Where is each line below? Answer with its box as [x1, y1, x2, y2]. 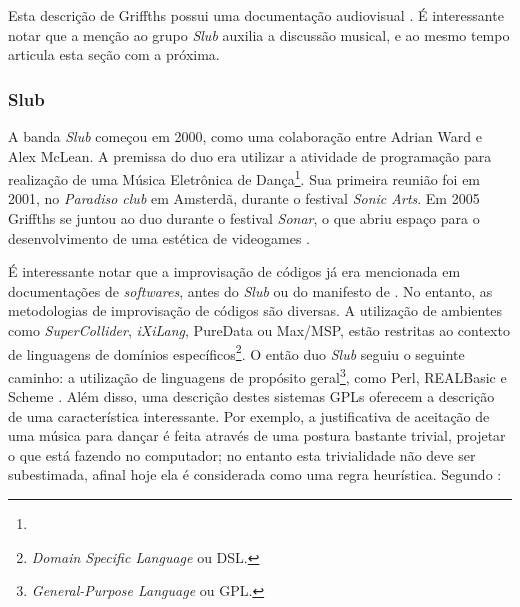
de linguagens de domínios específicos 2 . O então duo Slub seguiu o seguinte [8, 340, 465, 364]
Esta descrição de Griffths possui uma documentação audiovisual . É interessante [8, 5, 504, 25]
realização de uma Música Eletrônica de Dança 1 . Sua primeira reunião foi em [8, 166, 481, 189]
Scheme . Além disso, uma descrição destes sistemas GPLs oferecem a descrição [8, 386, 495, 407]
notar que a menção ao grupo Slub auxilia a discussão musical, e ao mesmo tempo [8, 24, 510, 45]
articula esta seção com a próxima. [8, 44, 220, 65]
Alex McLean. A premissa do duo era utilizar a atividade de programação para [8, 145, 492, 166]
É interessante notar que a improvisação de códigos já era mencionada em [8, 261, 461, 282]
